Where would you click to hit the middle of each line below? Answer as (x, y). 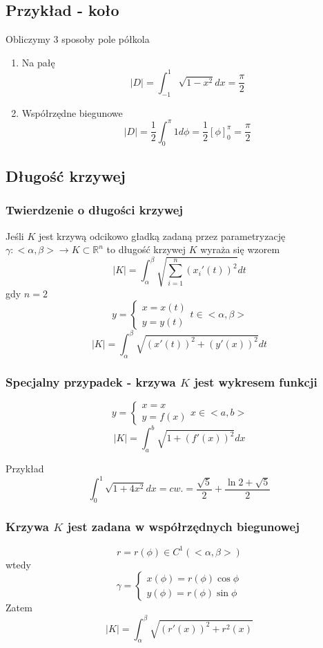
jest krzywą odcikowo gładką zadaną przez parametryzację (162, 235)
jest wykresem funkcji (256, 381)
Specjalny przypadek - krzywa (91, 381)
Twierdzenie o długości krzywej (95, 210)
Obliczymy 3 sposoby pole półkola (78, 39)
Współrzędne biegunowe (72, 112)
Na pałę (38, 62)
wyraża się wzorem (240, 249)
